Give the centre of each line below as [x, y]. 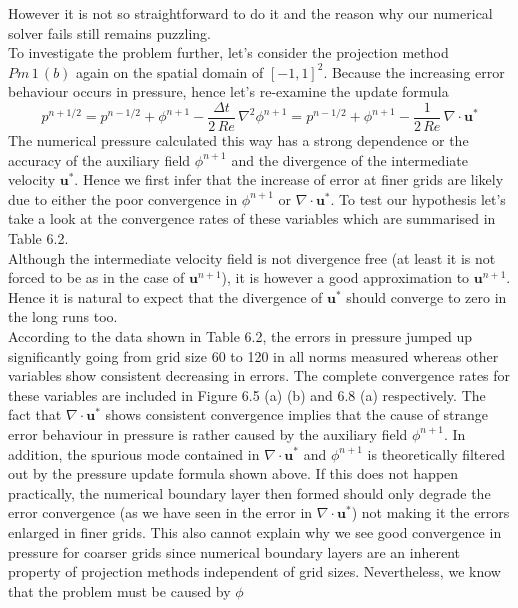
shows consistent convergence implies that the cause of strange [296, 414]
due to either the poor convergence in [123, 198]
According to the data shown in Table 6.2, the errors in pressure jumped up [240, 335]
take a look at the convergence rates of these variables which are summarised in [252, 218]
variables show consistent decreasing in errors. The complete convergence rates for [259, 375]
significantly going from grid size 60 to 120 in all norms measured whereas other [253, 355]
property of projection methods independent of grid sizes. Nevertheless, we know [254, 571]
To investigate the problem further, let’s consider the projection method [228, 52]
